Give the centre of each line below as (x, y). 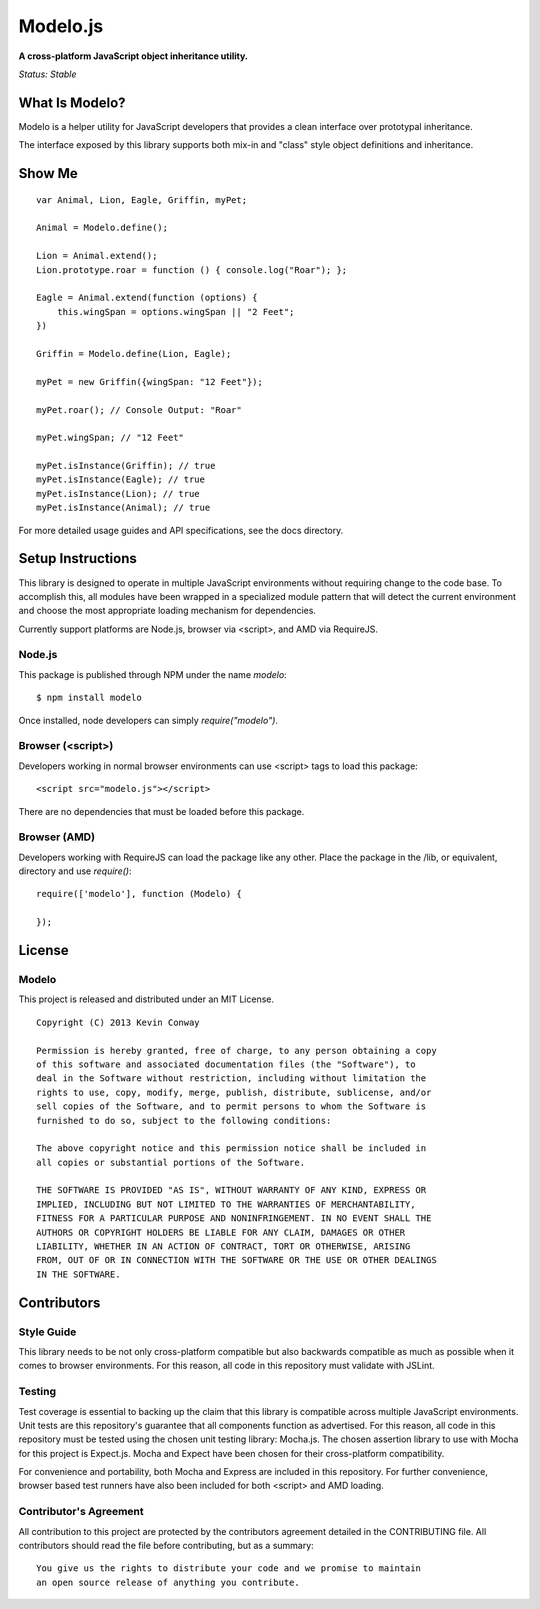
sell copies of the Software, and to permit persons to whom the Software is (231, 1106)
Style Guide (47, 1332)
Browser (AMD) (56, 837)
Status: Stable (47, 74)
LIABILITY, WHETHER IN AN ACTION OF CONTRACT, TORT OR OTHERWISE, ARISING (223, 1246)
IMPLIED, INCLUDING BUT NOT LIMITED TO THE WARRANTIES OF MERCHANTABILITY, (226, 1204)
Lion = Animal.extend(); (97, 256)
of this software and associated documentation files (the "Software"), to (226, 1064)
